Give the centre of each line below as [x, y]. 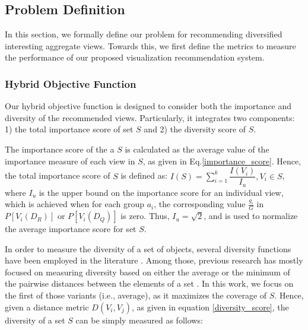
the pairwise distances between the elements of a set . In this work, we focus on [149, 283]
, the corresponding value [200, 204]
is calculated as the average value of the [197, 149]
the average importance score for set [71, 229]
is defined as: [144, 175]
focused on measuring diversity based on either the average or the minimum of [147, 272]
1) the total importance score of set [69, 129]
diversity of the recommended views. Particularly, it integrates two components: [150, 117]
